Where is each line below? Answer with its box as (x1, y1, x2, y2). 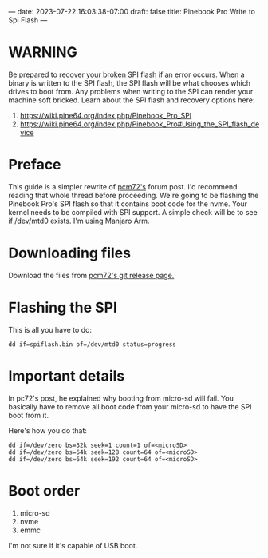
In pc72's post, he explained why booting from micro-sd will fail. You (8, 393, 234, 403)
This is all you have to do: (8, 325, 92, 334)
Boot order (8, 481, 81, 500)
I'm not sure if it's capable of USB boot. (8, 540, 138, 550)
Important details (8, 367, 125, 385)
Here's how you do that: (8, 425, 88, 435)
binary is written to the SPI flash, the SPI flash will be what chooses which (8, 78, 251, 87)
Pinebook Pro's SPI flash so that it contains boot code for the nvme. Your (8, 199, 248, 209)
